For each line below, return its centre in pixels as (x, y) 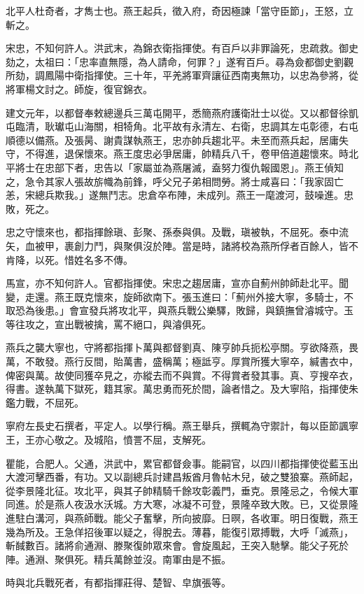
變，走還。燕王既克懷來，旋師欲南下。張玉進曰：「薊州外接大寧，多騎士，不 (180, 296)
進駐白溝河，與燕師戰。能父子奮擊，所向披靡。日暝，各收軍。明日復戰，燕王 (182, 518)
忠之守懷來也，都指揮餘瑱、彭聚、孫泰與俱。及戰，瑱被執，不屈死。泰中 (172, 232)
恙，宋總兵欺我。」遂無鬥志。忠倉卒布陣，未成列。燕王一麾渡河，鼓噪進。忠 (180, 195)
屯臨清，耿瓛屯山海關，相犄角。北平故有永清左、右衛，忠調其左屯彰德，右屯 (182, 126)
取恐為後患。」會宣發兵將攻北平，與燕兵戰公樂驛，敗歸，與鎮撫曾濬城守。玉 (180, 310)
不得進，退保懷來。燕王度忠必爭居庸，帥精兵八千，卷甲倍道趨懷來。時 (187, 154)
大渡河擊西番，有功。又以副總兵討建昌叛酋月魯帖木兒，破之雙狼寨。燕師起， (182, 477)
